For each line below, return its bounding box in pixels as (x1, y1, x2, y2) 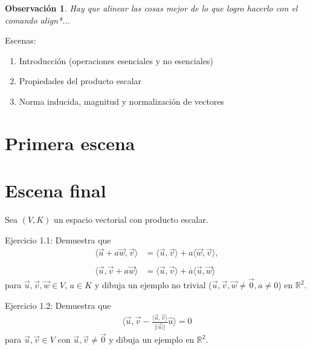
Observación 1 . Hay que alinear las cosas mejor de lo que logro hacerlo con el (5, 2, 298, 14)
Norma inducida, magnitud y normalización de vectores (19, 94, 225, 107)
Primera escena (5, 130, 135, 155)
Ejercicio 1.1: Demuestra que (5, 233, 111, 246)
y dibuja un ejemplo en (109, 333, 194, 346)
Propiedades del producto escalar (19, 74, 142, 87)
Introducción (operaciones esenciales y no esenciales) (19, 54, 214, 67)
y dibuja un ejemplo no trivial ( (94, 279, 212, 291)
